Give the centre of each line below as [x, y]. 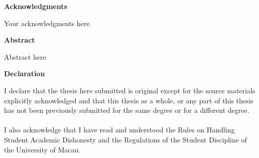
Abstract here [25, 56]
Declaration [25, 73]
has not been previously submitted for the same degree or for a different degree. [127, 110]
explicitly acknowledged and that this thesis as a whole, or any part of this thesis [129, 100]
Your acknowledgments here [47, 23]
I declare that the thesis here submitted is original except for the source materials [130, 90]
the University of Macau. [42, 149]
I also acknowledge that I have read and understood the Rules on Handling [119, 130]
